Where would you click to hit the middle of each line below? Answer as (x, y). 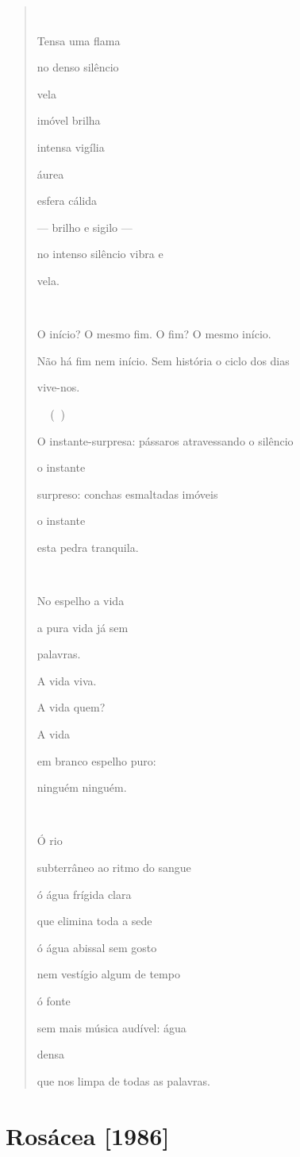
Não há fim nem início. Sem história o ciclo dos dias (163, 360)
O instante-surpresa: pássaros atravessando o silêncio (165, 440)
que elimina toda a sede (94, 921)
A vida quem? (71, 707)
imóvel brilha (69, 120)
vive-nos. (58, 387)
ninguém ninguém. (82, 787)
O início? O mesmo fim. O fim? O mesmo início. (154, 334)
